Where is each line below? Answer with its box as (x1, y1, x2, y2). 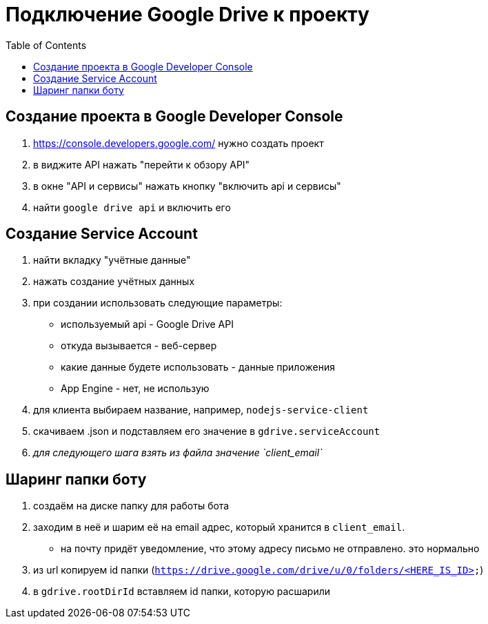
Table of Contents (6, 39, 87, 51)
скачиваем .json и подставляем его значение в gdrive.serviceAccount (33, 425, 380, 438)
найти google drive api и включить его (33, 201, 231, 213)
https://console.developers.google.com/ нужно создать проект (33, 137, 324, 149)
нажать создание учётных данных (33, 275, 195, 288)
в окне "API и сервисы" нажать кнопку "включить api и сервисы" (33, 179, 341, 192)
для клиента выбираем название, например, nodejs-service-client (33, 404, 369, 416)
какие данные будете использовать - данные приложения (61, 361, 335, 373)
